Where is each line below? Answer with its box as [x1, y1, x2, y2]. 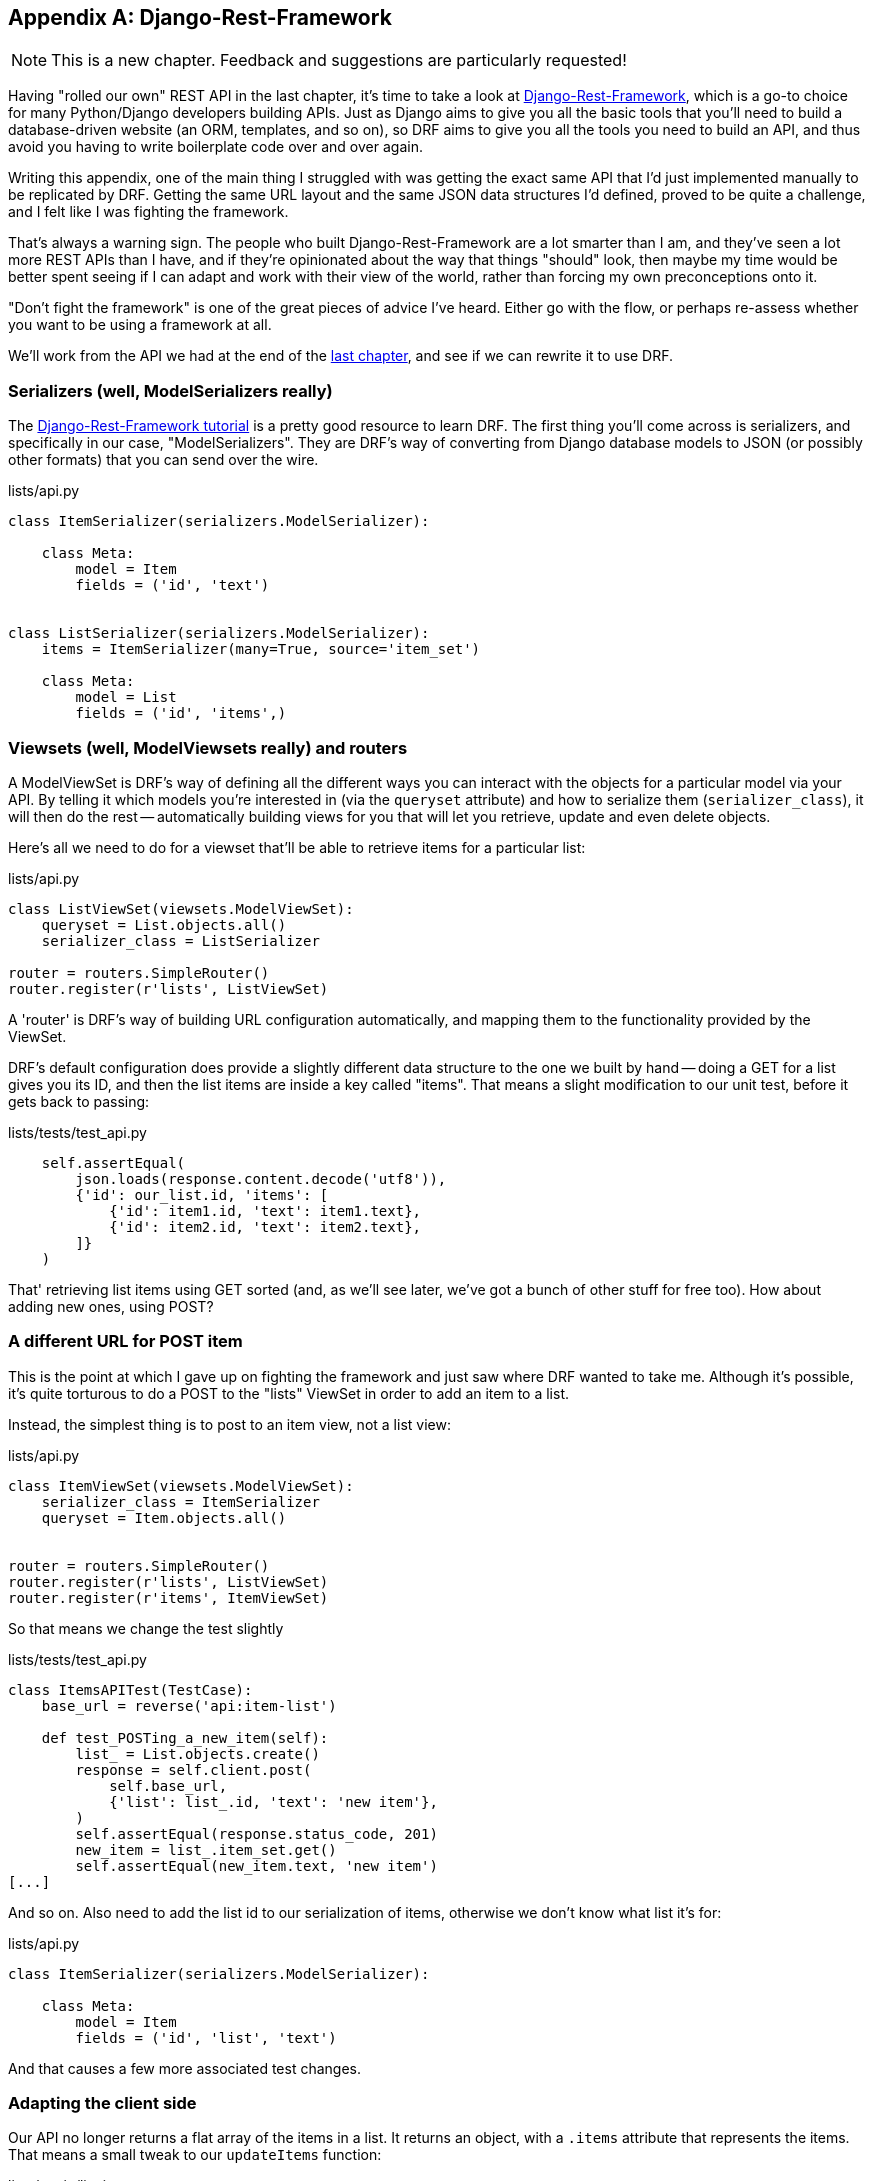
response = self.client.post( [75, 1761, 312, 1778]
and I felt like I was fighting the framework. [8, 203, 289, 221]
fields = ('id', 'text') [75, 577, 270, 594]
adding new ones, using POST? [8, 1297, 214, 1315]
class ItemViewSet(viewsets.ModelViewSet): [8, 1477, 354, 1494]
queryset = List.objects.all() [41, 916, 287, 933]
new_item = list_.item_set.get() [75, 1841, 337, 1858]
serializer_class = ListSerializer [41, 932, 320, 949]
